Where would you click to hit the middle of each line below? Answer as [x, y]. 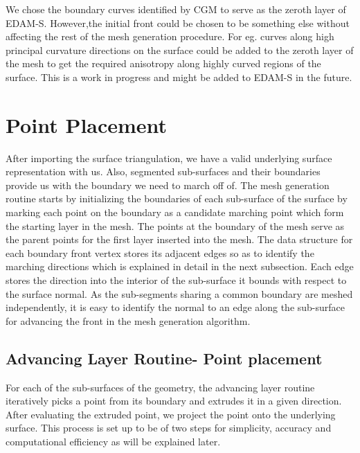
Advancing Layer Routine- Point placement [164, 358]
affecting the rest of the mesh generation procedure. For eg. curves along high [170, 36]
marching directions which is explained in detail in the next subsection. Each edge [180, 266]
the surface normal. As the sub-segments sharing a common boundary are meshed [179, 293]
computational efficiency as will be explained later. [113, 441]
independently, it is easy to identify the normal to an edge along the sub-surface [175, 307]
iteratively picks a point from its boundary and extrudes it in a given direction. [174, 401]
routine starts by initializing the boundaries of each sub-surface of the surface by [177, 198]
